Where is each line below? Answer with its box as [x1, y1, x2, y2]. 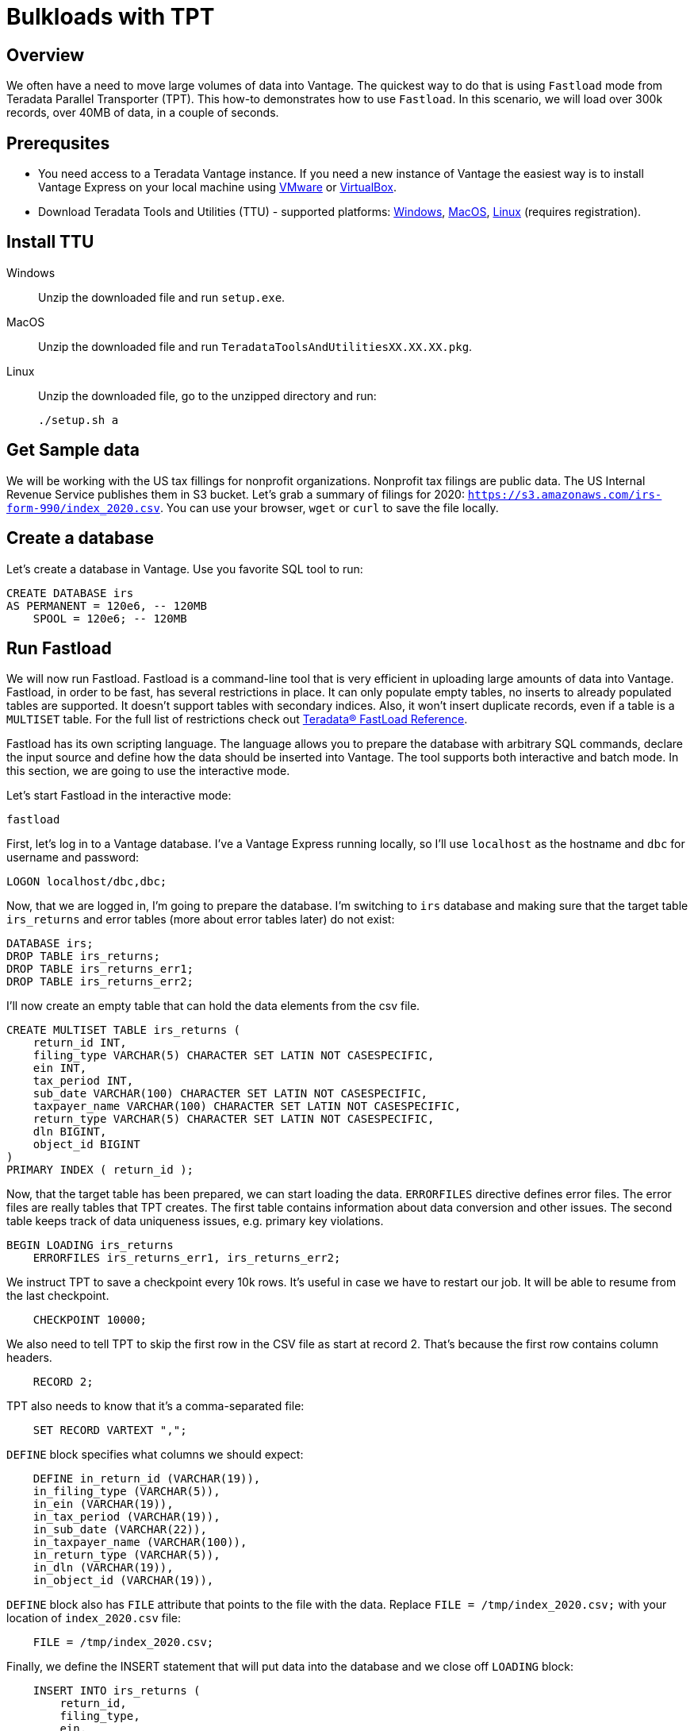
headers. [6, 1351, 52, 1365]
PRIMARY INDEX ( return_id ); [6, 1163, 194, 1177]
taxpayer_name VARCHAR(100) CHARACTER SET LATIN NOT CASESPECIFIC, [33, 1100, 462, 1113]
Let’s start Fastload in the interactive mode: [6, 788, 232, 803]
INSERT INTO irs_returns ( [33, 1684, 201, 1698]
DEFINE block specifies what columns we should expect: [6, 1448, 304, 1462]
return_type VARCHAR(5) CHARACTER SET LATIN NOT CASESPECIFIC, [33, 1112, 435, 1126]
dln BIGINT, [33, 1125, 107, 1139]
